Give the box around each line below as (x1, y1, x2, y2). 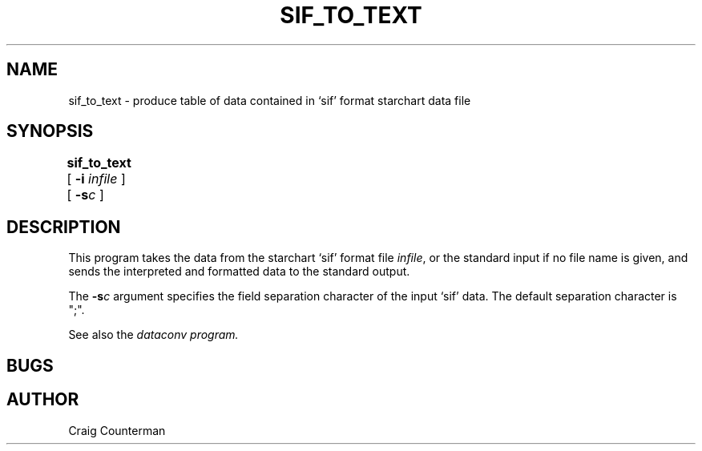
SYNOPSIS (6, 121, 94, 142)
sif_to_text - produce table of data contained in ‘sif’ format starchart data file (68, 93, 471, 107)
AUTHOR (6, 389, 79, 410)
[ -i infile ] (67, 171, 126, 187)
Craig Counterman (68, 423, 166, 437)
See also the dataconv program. (68, 328, 239, 342)
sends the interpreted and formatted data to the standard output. (68, 264, 410, 279)
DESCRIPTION (6, 216, 121, 237)
